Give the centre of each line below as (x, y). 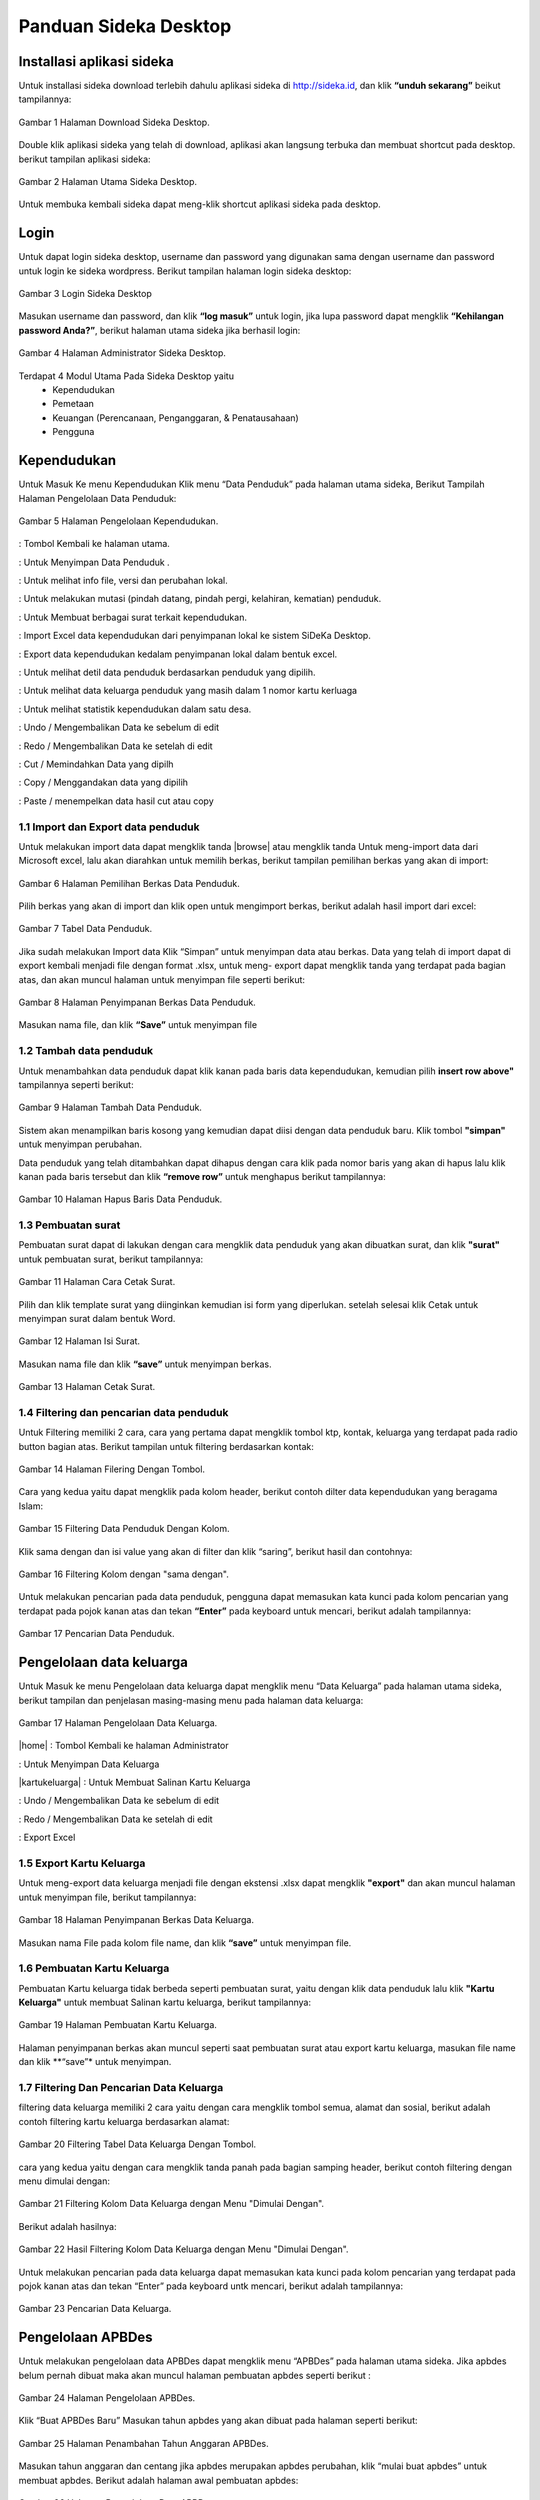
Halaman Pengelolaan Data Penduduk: (97, 498)
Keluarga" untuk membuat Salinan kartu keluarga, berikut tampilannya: (165, 2002)
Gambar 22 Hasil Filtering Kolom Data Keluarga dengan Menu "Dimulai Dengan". (183, 2249)
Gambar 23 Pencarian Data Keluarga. (95, 2309)
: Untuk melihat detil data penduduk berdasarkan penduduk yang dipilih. (167, 672)
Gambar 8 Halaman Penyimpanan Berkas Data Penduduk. (137, 1002)
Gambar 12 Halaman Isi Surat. (79, 1341)
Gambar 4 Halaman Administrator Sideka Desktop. (122, 353)
